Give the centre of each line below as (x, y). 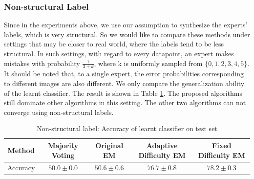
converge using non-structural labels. (59, 112)
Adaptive (162, 145)
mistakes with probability (42, 63)
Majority (63, 145)
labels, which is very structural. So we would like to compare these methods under (127, 34)
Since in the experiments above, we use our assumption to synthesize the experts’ (126, 25)
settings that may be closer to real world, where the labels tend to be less (114, 44)
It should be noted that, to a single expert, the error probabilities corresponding (124, 74)
